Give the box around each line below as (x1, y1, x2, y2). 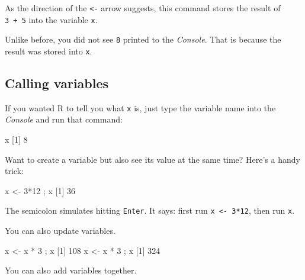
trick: (5, 165, 24, 177)
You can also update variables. (5, 224, 115, 237)
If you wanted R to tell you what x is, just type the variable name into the (5, 101, 276, 114)
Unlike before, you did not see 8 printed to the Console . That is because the (5, 33, 281, 46)
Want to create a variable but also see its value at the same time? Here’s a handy (5, 153, 300, 165)
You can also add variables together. (5, 264, 137, 276)
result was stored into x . (5, 44, 92, 57)
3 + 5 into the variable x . (5, 13, 98, 25)
